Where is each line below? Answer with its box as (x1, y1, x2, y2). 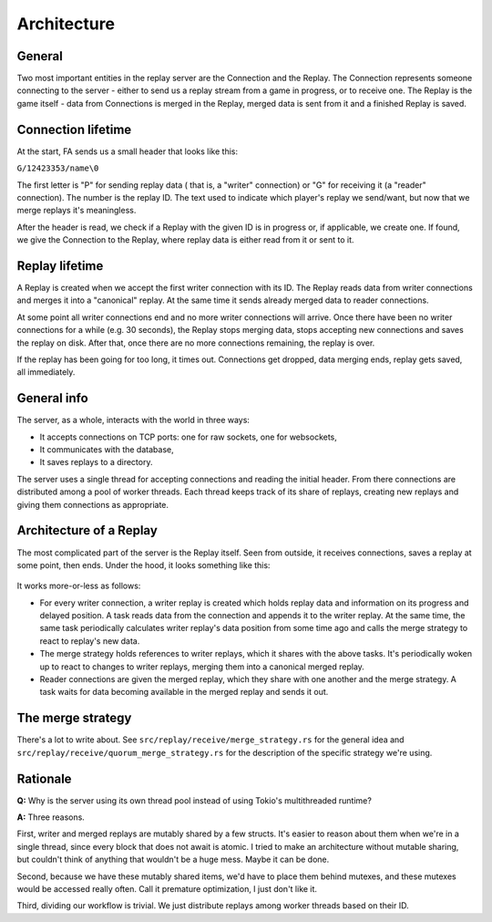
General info (16, 390, 88, 406)
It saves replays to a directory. (39, 457, 153, 468)
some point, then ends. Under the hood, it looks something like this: (16, 559, 271, 570)
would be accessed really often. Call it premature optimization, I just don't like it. (16, 883, 318, 894)
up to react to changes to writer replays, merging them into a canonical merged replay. (39, 661, 364, 672)
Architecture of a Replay (16, 523, 159, 538)
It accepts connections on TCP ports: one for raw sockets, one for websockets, (39, 431, 337, 442)
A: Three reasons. (16, 812, 86, 823)
